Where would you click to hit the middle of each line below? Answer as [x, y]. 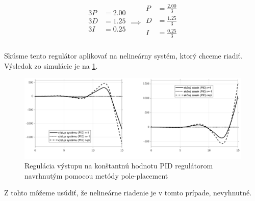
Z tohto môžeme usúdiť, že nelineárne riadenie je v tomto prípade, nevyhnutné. [128, 193]
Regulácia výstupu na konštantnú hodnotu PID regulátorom [119, 166]
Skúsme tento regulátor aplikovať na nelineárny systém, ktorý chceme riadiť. [123, 56]
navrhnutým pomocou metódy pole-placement [96, 175]
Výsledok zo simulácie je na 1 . [51, 65]
